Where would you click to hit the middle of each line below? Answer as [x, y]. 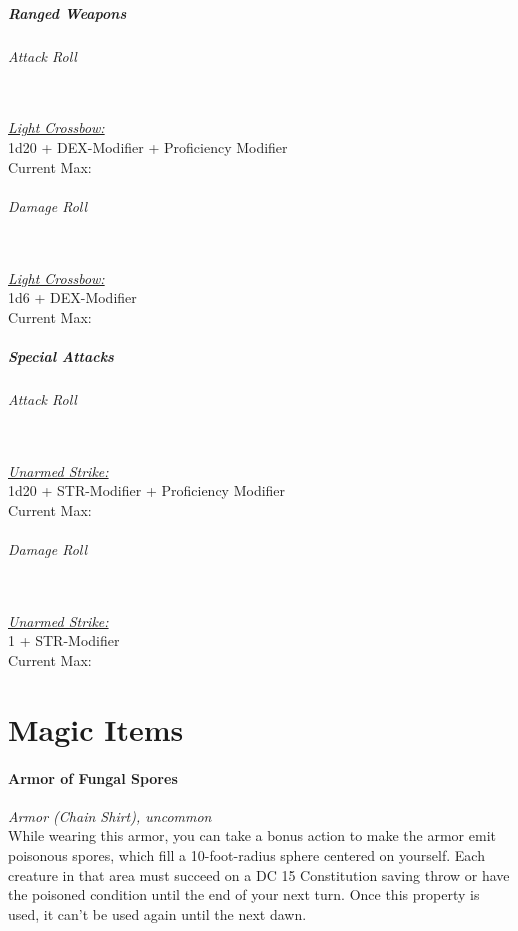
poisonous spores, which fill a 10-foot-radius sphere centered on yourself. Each [246, 854]
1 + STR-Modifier [64, 640]
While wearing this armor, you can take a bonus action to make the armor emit [252, 835]
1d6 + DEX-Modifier [72, 297]
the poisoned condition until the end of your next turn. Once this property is [244, 894]
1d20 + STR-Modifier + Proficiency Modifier [147, 490]
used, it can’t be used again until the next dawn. [157, 913]
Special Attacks [61, 355]
